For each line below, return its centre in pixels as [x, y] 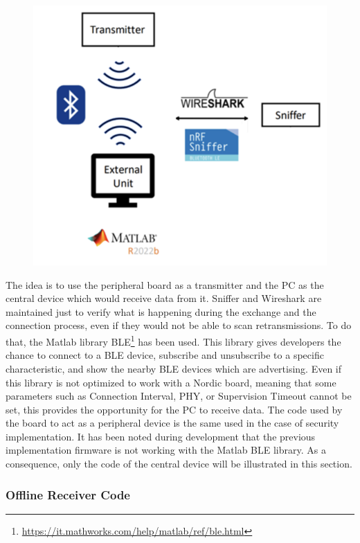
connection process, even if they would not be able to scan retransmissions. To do [179, 325]
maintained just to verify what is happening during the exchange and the [161, 311]
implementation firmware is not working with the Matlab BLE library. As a [166, 450]
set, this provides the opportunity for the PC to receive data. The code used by [174, 409]
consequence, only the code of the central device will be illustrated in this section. [179, 464]
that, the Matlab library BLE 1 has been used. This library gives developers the [173, 340]
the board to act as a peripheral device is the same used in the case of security [172, 423]
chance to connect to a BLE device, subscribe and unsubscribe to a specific [165, 355]
